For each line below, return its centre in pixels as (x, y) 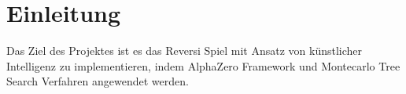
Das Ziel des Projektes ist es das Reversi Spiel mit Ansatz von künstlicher (185, 51)
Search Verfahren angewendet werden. (98, 81)
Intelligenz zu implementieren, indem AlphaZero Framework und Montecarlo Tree (203, 65)
